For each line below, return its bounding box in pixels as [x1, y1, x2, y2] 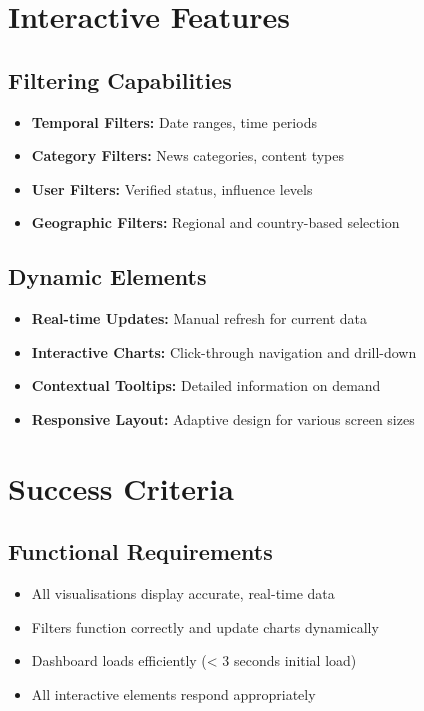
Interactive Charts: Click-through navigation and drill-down [31, 341, 417, 362]
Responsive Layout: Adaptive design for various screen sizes [31, 408, 415, 429]
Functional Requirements [8, 536, 273, 567]
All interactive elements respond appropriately [31, 683, 316, 704]
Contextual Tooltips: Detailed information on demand [31, 375, 381, 396]
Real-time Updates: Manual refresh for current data [31, 308, 368, 329]
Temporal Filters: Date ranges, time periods [31, 111, 317, 132]
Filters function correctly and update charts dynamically [31, 616, 379, 637]
